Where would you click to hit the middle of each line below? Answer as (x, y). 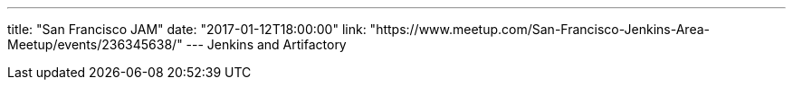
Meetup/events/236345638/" (95, 44)
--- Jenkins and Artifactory (266, 44)
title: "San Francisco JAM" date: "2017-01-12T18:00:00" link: (187, 29)
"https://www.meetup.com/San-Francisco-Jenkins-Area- (540, 29)
